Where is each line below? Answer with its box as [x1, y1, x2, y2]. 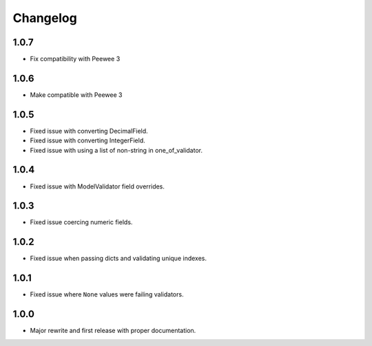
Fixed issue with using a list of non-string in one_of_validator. [30, 146, 203, 154]
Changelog [12, 10, 77, 25]
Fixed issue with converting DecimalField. [30, 127, 148, 135]
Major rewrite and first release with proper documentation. [30, 327, 196, 335]
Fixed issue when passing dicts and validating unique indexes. [30, 255, 207, 263]
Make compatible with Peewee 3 [30, 90, 123, 99]
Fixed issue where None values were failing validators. [30, 290, 184, 299]
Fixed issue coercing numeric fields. [30, 218, 133, 226]
